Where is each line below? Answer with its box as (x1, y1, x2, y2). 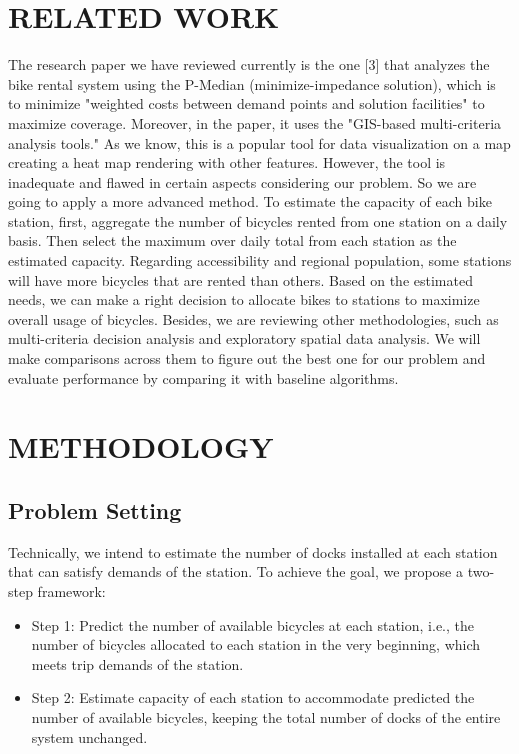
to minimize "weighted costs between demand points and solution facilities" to (8, 93, 485, 114)
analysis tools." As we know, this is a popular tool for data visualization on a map (8, 132, 511, 153)
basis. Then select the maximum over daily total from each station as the (8, 230, 457, 251)
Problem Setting (8, 494, 182, 525)
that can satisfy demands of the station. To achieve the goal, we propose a (8, 561, 463, 582)
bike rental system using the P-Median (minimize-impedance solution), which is (8, 73, 496, 94)
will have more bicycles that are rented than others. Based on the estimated (8, 269, 473, 290)
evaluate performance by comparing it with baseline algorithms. (8, 367, 399, 388)
